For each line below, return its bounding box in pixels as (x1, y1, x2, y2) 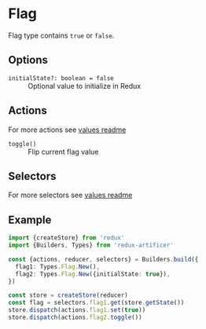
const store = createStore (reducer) (8, 291, 128, 299)
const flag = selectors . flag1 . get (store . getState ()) (8, 299, 185, 307)
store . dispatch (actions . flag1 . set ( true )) (8, 306, 146, 314)
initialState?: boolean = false (8, 74, 114, 82)
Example (8, 213, 52, 226)
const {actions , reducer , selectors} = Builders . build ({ (8, 255, 199, 263)
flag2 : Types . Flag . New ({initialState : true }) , (15, 270, 171, 278)
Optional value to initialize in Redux (28, 81, 142, 90)
